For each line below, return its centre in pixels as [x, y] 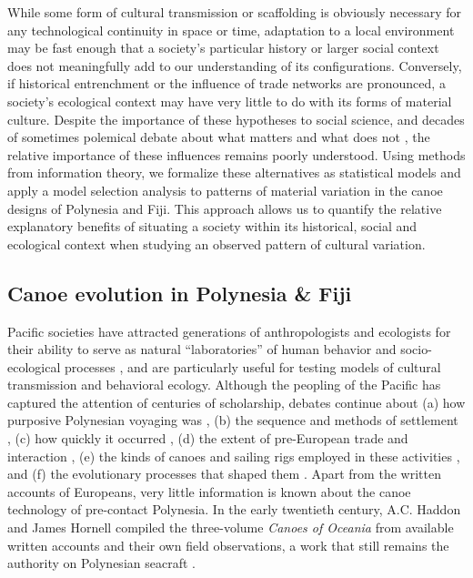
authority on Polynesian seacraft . [101, 563]
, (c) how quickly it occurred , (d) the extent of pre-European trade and [208, 438]
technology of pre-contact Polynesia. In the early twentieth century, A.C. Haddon [234, 509]
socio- [416, 349]
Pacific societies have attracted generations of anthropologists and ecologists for [229, 331]
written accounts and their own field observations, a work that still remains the [228, 545]
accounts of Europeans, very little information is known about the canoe [209, 491]
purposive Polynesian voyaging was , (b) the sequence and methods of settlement [233, 420]
